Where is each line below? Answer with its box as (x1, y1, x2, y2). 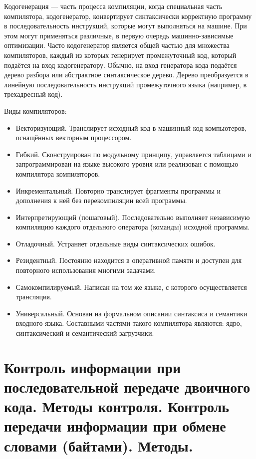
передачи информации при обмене (4, 416, 226, 436)
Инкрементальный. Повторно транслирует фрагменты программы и (15, 185, 221, 196)
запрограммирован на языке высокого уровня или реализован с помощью (15, 159, 239, 169)
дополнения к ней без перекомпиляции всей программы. (15, 195, 187, 206)
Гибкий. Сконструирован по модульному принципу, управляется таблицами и (15, 149, 252, 159)
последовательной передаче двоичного (4, 377, 251, 397)
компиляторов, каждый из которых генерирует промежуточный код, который (4, 49, 237, 60)
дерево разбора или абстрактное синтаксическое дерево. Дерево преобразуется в (4, 69, 249, 80)
